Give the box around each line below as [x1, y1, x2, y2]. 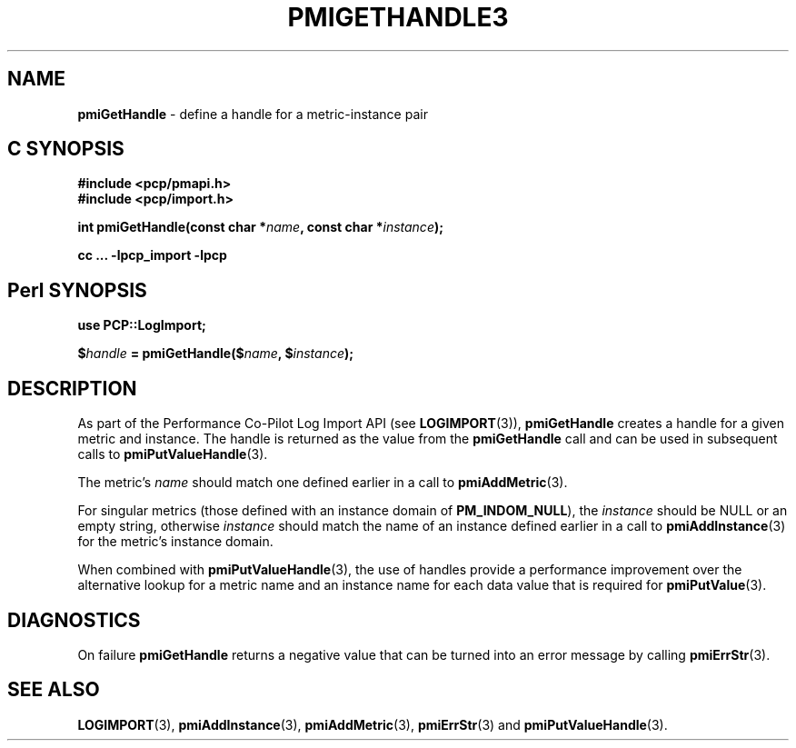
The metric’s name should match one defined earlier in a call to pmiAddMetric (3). [77, 474, 568, 491]
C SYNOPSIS [7, 137, 124, 161]
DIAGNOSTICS [7, 608, 141, 632]
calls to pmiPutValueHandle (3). [77, 446, 268, 463]
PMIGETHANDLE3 [287, 2, 509, 33]
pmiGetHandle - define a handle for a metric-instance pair [77, 105, 428, 122]
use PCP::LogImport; [77, 317, 206, 334]
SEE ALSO [7, 678, 100, 702]
